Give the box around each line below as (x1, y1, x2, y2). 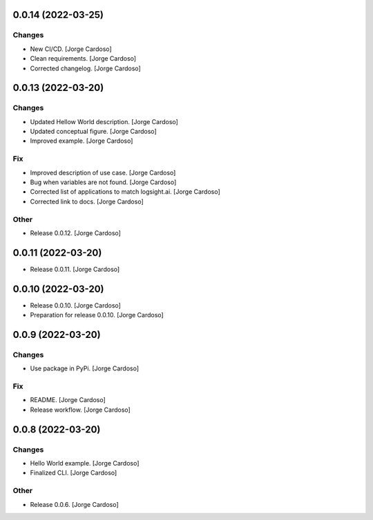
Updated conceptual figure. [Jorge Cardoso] (30, 128, 157, 136)
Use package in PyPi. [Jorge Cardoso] (30, 364, 140, 372)
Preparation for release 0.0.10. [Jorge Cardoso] (30, 311, 164, 319)
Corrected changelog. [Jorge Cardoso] (30, 64, 141, 72)
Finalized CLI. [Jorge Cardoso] (30, 469, 117, 477)
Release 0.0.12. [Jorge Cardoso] (30, 228, 121, 237)
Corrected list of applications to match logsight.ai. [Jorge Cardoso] (30, 188, 220, 196)
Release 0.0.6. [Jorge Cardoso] (30, 500, 119, 508)
